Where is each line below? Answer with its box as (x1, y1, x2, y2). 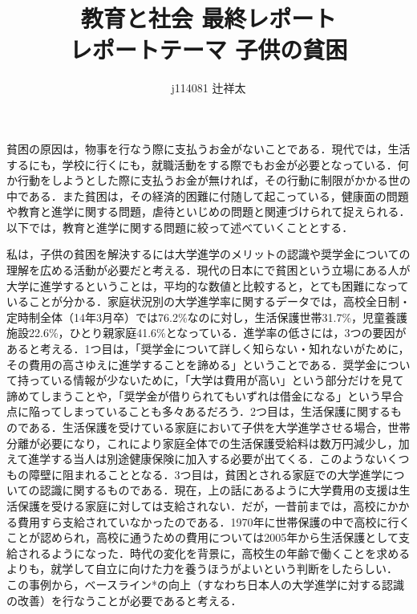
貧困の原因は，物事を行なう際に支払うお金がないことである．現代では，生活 (6, 140, 411, 157)
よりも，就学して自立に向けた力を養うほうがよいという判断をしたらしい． (6, 560, 399, 577)
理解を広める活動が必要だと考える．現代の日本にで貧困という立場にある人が (6, 262, 411, 279)
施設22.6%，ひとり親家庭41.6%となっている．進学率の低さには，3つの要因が (6, 324, 407, 341)
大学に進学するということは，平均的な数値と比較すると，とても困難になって (6, 277, 409, 294)
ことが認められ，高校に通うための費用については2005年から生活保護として (6, 529, 399, 546)
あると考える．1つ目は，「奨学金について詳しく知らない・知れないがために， (6, 340, 410, 357)
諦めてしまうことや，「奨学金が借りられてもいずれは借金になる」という (6, 387, 382, 404)
